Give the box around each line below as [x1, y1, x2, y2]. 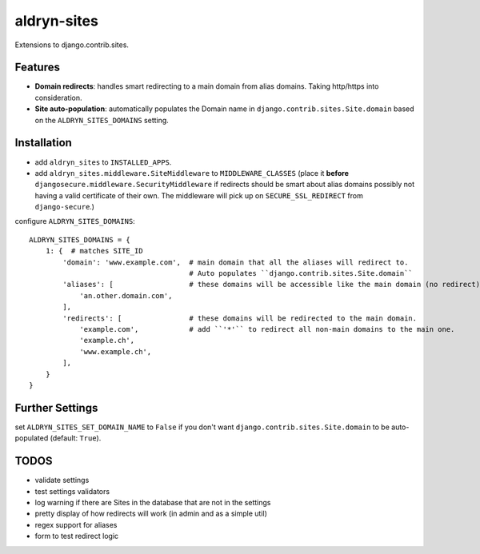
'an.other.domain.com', [79, 291, 173, 300]
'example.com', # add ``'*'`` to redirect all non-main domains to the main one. [79, 325, 455, 333]
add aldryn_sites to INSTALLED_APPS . [34, 157, 172, 167]
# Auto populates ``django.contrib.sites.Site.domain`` [189, 269, 414, 278]
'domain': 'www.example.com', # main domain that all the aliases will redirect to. [62, 257, 409, 267]
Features [14, 61, 60, 74]
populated [14, 433, 49, 443]
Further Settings [14, 401, 98, 415]
